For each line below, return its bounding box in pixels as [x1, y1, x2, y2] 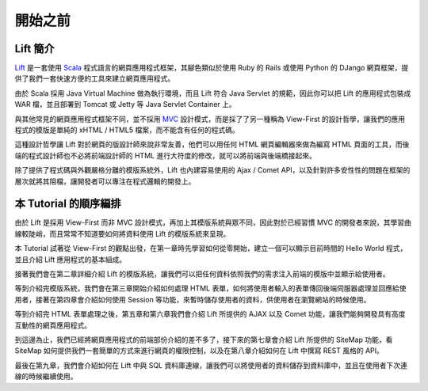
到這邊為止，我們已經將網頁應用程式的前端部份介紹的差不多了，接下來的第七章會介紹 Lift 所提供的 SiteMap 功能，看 [14, 335, 393, 344]
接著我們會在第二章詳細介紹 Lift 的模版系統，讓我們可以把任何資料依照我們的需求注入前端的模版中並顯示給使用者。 [14, 269, 390, 279]
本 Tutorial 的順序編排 [14, 197, 122, 211]
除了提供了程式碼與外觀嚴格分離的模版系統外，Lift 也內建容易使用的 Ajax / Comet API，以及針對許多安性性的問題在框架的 [14, 165, 411, 175]
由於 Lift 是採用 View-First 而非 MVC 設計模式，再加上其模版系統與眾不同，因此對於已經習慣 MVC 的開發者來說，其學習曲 [14, 218, 411, 227]
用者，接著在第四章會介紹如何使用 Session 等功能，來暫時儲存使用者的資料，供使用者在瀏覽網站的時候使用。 [14, 294, 371, 304]
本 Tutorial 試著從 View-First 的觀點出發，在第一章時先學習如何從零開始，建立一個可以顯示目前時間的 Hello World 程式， [14, 244, 407, 253]
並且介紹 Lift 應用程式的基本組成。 [14, 254, 127, 264]
